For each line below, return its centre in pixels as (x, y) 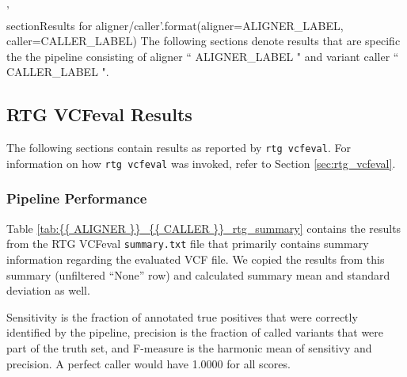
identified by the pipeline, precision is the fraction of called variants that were (195, 332)
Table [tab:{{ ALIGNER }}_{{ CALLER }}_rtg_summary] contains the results (204, 228)
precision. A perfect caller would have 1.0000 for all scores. (148, 363)
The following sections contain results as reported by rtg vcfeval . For (179, 148)
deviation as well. (48, 290)
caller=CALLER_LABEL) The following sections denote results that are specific (203, 41)
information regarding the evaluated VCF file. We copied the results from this (196, 259)
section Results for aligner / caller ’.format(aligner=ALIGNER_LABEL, (175, 25)
